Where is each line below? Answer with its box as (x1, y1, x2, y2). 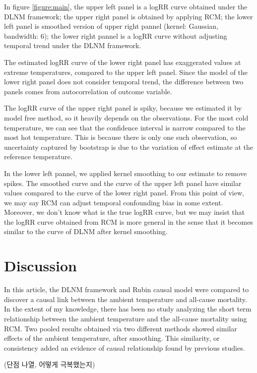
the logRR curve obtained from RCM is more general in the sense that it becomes (4, 216, 253, 227)
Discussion (4, 255, 77, 276)
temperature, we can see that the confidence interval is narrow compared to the (4, 122, 246, 132)
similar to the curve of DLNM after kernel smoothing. (4, 226, 168, 237)
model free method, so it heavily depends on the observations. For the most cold (4, 112, 249, 123)
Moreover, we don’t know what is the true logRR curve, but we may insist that (4, 207, 245, 217)
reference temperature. (4, 151, 72, 162)
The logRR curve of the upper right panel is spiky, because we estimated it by (4, 103, 242, 113)
